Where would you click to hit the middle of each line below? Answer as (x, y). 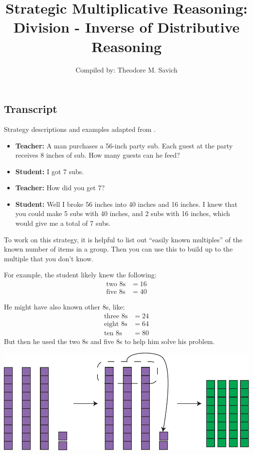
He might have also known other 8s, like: (64, 307)
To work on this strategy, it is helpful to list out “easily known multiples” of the (123, 239)
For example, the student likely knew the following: (80, 275)
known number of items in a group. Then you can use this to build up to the (118, 249)
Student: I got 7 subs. (50, 171)
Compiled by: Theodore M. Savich (126, 69)
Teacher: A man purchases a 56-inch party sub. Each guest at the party (124, 145)
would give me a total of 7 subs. (63, 223)
